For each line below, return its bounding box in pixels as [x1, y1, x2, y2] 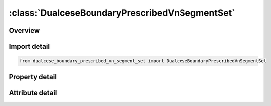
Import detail [9, 42, 50, 51]
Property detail [9, 72, 57, 81]
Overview [9, 26, 40, 35]
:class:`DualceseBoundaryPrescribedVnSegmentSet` [9, 7, 235, 18]
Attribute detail [9, 88, 57, 97]
